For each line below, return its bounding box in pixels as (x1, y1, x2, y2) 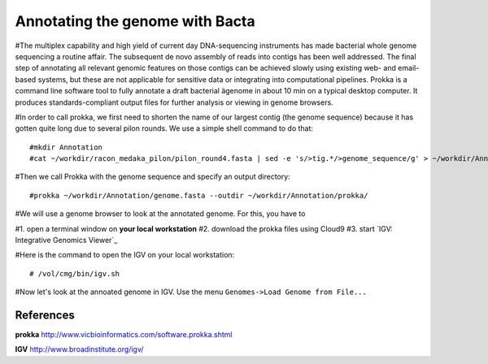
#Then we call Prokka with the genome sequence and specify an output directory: (15, 171, 290, 182)
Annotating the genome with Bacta (15, 12, 255, 30)
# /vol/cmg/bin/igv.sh (29, 269, 120, 278)
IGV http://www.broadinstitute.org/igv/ (15, 344, 144, 354)
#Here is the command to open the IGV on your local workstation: (15, 250, 235, 260)
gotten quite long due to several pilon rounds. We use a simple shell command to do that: (15, 123, 313, 133)
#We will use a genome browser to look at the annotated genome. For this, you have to (15, 209, 306, 219)
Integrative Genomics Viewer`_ (15, 236, 118, 245)
